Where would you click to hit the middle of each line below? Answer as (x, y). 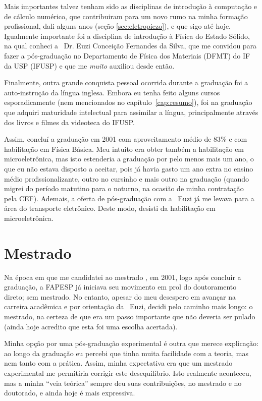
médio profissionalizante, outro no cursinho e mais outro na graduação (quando (127, 178)
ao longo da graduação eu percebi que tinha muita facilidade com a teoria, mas (126, 353)
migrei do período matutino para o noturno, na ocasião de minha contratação (124, 188)
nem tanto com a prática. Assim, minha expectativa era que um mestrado (118, 363)
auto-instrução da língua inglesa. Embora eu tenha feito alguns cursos (112, 92)
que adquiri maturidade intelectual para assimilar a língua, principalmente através (131, 112)
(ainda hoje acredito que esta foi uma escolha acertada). (91, 326)
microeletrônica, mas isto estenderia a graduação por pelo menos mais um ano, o (129, 159)
